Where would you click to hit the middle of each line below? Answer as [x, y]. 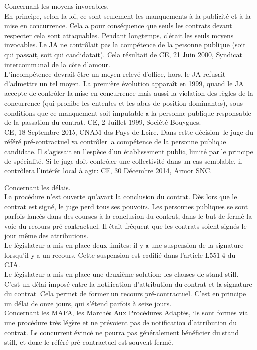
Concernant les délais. [37, 187]
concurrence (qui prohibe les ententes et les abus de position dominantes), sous [124, 102]
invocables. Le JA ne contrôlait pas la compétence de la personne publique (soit [125, 45]
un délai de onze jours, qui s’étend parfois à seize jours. [88, 303]
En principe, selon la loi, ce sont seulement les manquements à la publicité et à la [128, 16]
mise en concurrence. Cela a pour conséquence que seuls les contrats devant [118, 25]
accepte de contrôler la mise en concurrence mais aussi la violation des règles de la [129, 93]
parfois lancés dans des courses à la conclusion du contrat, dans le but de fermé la [128, 216]
